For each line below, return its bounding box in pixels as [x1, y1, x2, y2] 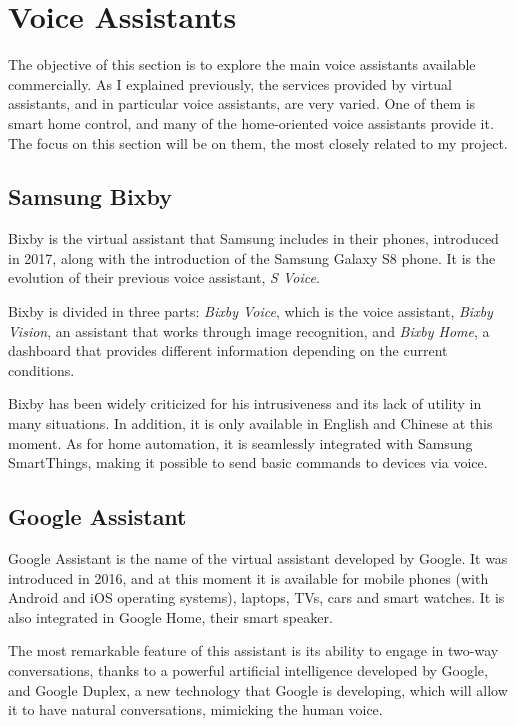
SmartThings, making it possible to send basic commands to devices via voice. [8, 452, 488, 473]
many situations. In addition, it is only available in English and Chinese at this [8, 413, 493, 434]
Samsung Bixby [8, 181, 172, 212]
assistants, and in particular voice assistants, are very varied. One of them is [8, 93, 476, 114]
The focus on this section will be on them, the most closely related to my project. [8, 132, 508, 153]
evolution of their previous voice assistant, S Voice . [8, 267, 320, 288]
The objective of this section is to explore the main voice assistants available [8, 54, 476, 75]
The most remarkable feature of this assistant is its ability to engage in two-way [8, 640, 499, 661]
